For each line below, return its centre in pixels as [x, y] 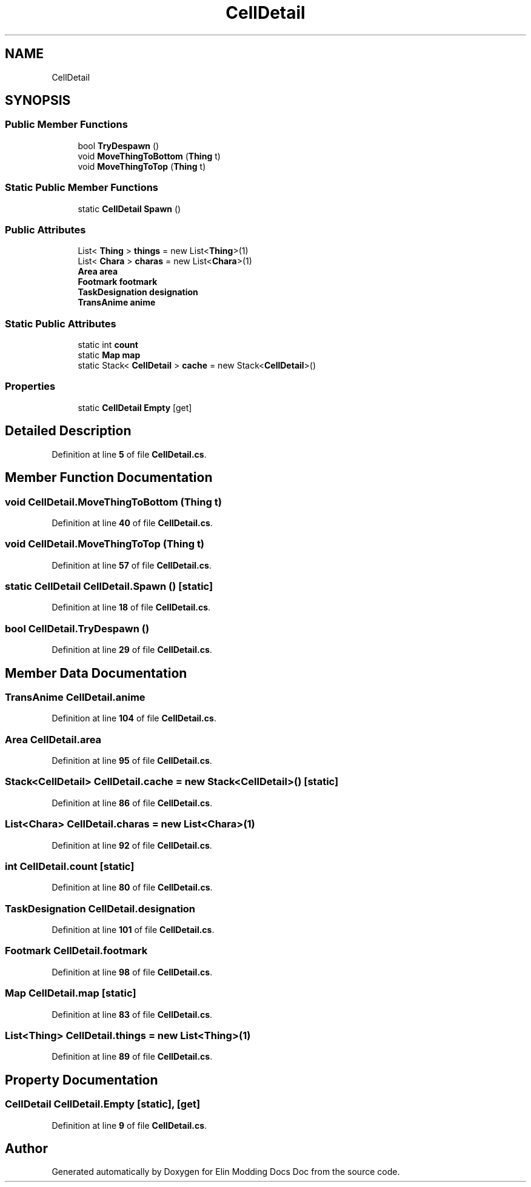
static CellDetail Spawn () [129, 209]
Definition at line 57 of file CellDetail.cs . [132, 565]
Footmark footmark [118, 282]
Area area [98, 272]
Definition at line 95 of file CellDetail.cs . [132, 761]
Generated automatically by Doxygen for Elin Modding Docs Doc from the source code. [226, 1172]
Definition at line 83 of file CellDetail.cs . [132, 1014]
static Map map [109, 355]
